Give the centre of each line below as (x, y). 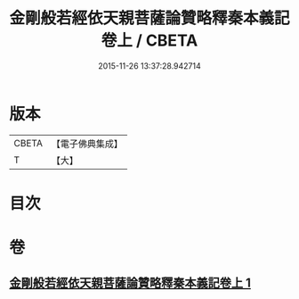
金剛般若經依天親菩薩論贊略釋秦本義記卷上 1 (130, 283)
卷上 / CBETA (149, 41)
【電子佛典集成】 (87, 144)
